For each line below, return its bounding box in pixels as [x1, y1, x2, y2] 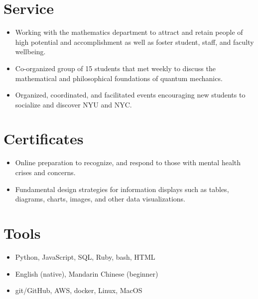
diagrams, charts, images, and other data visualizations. [15, 194, 185, 204]
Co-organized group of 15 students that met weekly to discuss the [15, 63, 216, 73]
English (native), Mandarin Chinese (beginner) [15, 268, 158, 279]
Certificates [3, 128, 84, 149]
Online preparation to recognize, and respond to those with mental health [15, 157, 241, 168]
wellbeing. [15, 46, 46, 57]
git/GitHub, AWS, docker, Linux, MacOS [15, 285, 142, 296]
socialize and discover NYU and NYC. [15, 99, 132, 109]
